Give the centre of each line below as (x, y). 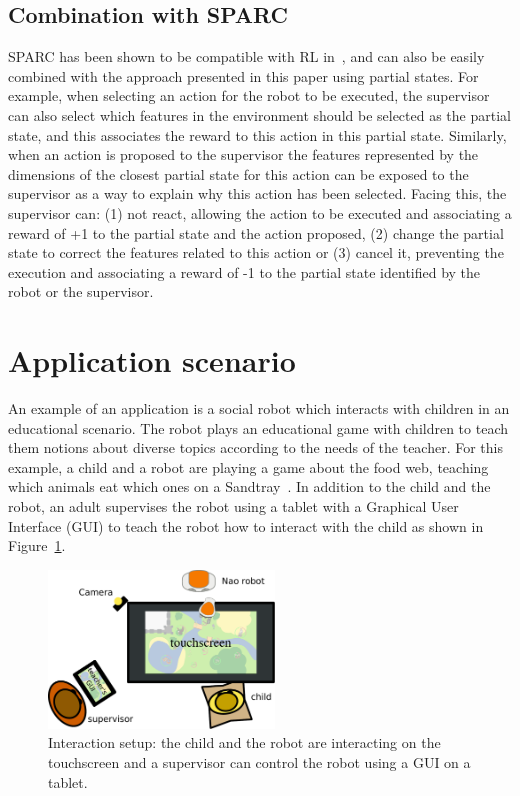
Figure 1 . (37, 545)
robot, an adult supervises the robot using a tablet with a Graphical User (233, 506)
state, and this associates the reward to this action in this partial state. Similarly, (257, 134)
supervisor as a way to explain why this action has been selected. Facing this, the (257, 193)
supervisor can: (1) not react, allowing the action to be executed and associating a (260, 212)
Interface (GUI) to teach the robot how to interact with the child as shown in (246, 525)
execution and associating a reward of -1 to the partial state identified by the (244, 271)
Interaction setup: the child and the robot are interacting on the (244, 742)
